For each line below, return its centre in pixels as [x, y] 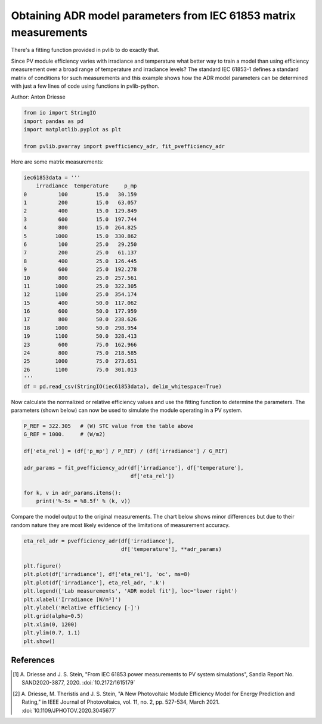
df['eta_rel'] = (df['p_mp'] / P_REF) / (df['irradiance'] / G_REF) [126, 451]
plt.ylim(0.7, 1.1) [52, 633]
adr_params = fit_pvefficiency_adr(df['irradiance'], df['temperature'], [134, 468]
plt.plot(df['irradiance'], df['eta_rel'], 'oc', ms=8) [107, 574]
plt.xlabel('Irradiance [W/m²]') [72, 599]
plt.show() [39, 641]
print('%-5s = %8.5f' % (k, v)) [83, 501]
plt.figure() [43, 566]
